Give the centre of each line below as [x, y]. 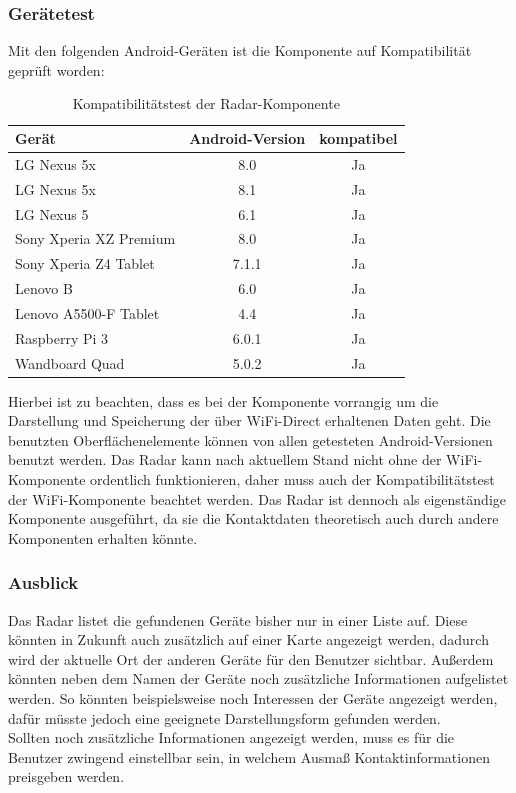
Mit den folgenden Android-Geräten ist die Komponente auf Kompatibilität [240, 50]
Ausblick [43, 582]
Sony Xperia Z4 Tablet [85, 263]
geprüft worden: [56, 69]
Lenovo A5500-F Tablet [87, 312]
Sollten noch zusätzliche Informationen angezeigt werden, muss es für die [231, 737]
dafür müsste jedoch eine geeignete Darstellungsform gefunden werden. [224, 717]
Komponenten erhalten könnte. [103, 537]
